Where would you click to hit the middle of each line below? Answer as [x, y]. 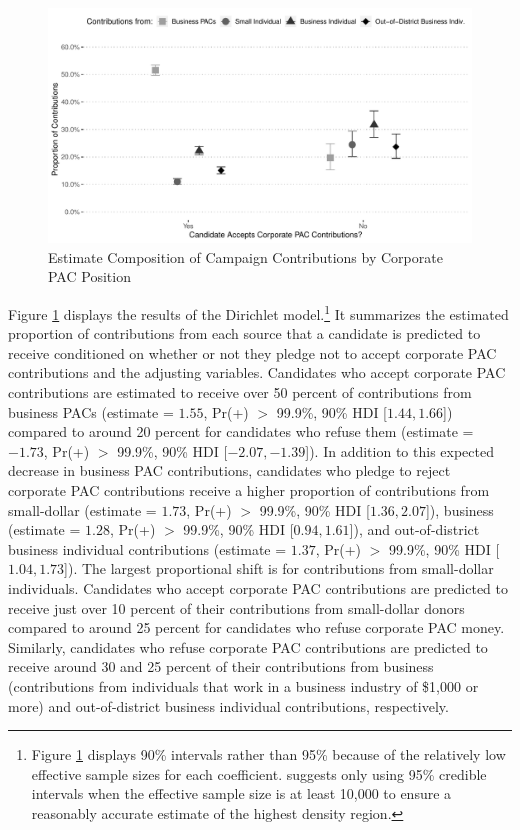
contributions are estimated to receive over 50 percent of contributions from [240, 392]
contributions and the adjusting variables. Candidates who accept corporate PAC [257, 372]
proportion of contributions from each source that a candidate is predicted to [244, 333]
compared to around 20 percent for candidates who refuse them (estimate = [241, 431]
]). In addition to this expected [399, 450]
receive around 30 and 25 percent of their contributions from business [221, 666]
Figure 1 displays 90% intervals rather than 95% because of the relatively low [268, 754]
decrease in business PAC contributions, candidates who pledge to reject [229, 470]
